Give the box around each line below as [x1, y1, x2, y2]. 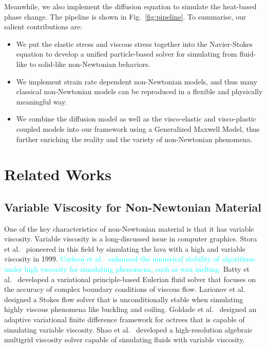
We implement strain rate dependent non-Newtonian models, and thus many [16, 76, 258, 86]
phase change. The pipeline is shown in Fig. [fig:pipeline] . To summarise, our [4, 11, 246, 22]
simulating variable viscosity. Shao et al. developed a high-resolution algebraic [4, 324, 253, 335]
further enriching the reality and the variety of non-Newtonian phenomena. [16, 133, 253, 144]
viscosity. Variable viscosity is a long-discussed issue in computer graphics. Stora [4, 233, 257, 244]
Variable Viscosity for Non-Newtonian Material [4, 199, 261, 215]
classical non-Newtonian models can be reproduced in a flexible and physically [16, 86, 263, 97]
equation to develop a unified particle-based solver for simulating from [16, 48, 237, 59]
